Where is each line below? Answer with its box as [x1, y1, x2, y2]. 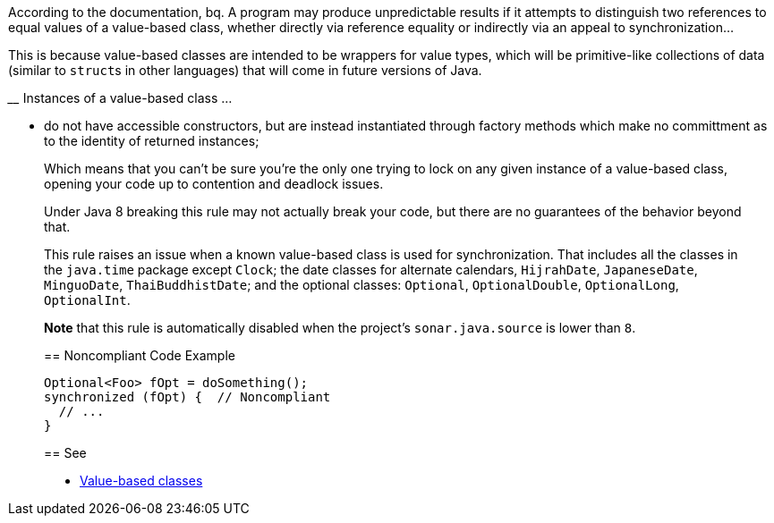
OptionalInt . [44, 292, 131, 308]
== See [44, 445, 87, 460]
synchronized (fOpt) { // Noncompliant [44, 390, 331, 404]
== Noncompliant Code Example [44, 348, 235, 363]
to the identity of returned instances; [44, 133, 259, 148]
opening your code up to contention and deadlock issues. [44, 176, 384, 191]
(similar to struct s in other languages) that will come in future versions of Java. [8, 63, 482, 78]
